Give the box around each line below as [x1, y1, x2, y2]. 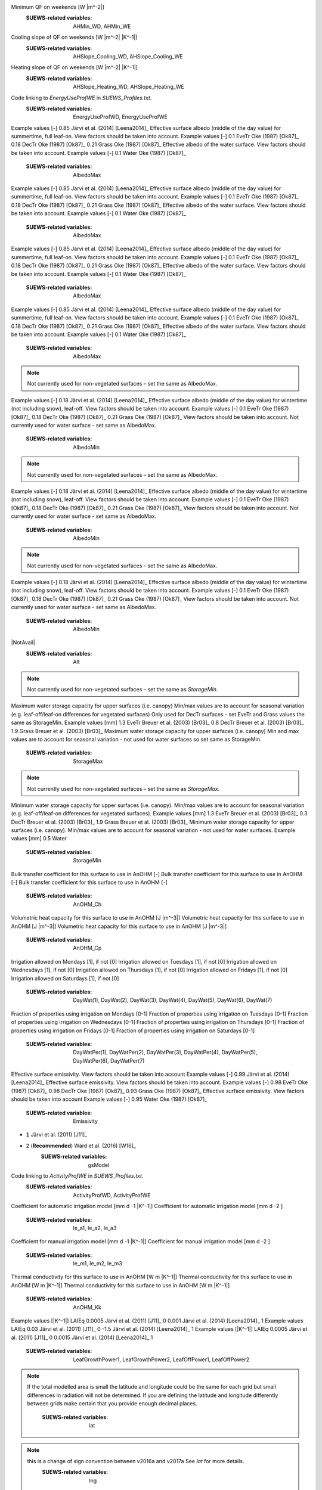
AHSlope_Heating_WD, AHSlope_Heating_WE [73, 83, 184, 91]
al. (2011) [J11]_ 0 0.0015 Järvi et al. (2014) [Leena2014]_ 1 [11, 1334, 153, 1341]
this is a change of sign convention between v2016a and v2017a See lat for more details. [27, 1457, 244, 1464]
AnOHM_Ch [73, 901, 102, 908]
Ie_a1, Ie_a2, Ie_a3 [73, 1224, 117, 1231]
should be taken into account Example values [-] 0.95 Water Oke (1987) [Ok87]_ [11, 1095, 208, 1103]
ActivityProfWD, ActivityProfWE [73, 1191, 151, 1199]
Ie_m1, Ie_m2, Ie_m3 [73, 1260, 122, 1267]
